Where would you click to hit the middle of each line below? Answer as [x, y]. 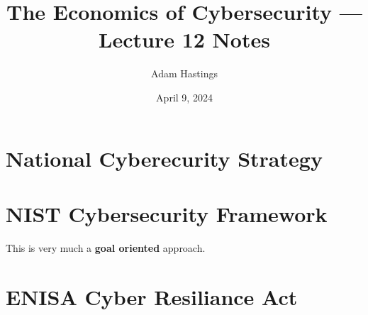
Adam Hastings [184, 73]
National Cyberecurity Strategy [164, 158]
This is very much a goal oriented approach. [106, 247]
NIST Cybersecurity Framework [167, 213]
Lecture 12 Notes [184, 39]
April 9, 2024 [184, 97]
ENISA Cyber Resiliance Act [152, 296]
